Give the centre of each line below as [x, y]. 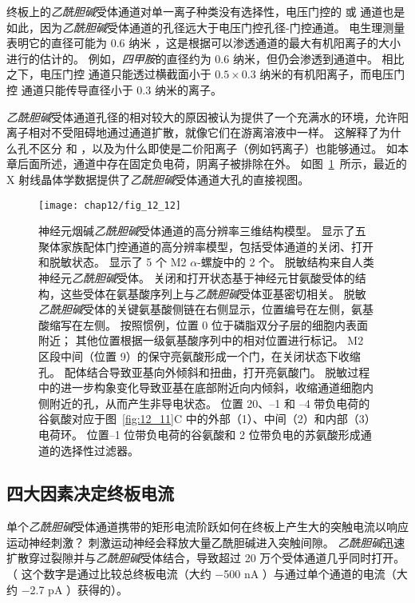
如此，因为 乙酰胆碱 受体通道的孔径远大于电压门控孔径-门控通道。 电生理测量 [206, 27]
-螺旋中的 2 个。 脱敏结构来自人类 [286, 262]
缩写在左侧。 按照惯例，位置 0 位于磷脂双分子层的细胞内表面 [208, 324]
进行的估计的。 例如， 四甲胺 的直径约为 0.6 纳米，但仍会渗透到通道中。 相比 [206, 58]
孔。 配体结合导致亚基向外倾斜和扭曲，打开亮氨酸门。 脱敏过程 [204, 371]
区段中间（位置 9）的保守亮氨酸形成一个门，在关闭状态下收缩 [200, 355]
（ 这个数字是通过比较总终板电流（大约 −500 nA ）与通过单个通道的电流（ [202, 574]
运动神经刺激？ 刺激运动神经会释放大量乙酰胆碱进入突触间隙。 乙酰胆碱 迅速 [206, 542]
